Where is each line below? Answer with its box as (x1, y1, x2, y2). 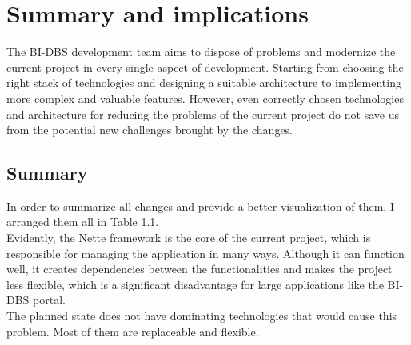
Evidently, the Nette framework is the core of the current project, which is (6, 229, 371, 246)
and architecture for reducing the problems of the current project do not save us (6, 105, 399, 122)
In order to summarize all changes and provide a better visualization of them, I (6, 197, 394, 214)
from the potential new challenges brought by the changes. (6, 121, 293, 138)
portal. (33, 291, 66, 308)
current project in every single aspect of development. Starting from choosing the (6, 58, 404, 75)
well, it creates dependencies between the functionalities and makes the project (6, 260, 393, 277)
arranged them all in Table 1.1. (6, 213, 159, 230)
